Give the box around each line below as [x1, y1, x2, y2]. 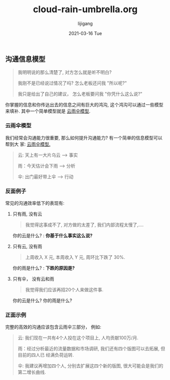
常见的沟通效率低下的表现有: [5, 200, 65, 206]
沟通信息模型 [5, 55, 46, 63]
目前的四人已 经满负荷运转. [17, 352, 74, 358]
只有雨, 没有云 [12, 210, 42, 217]
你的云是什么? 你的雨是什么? [12, 297, 73, 304]
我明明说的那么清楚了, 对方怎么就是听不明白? [17, 69, 112, 75]
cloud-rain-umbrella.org [32, 4, 138, 15]
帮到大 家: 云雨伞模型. [5, 141, 51, 147]
